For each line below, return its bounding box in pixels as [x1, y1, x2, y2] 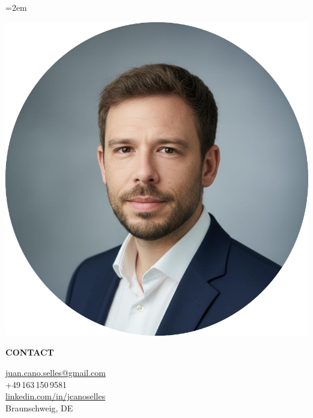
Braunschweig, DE [5, 401, 73, 414]
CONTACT [5, 346, 54, 359]
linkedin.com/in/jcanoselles [5, 390, 106, 402]
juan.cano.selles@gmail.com [5, 366, 106, 378]
